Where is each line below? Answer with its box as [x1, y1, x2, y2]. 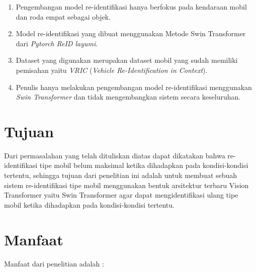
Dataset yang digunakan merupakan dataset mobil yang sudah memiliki [16, 55, 238, 65]
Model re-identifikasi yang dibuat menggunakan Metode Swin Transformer [16, 28, 246, 39]
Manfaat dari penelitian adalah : [4, 258, 104, 268]
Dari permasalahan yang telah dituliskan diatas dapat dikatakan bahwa [4, 150, 225, 160]
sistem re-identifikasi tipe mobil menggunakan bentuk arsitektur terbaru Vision [4, 179, 249, 190]
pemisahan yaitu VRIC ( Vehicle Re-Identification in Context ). [16, 64, 208, 75]
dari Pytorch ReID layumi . [16, 38, 98, 48]
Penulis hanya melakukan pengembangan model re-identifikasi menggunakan [16, 81, 252, 92]
